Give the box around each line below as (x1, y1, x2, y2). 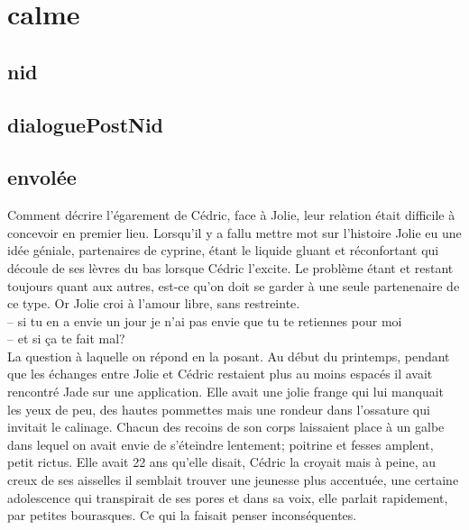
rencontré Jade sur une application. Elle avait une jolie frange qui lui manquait (7, 382, 445, 401)
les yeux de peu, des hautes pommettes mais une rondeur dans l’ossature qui (7, 399, 430, 418)
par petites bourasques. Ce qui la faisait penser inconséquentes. (7, 506, 357, 525)
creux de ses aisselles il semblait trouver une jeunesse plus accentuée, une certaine (7, 471, 459, 489)
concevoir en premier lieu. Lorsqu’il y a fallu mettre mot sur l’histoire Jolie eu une (7, 223, 462, 242)
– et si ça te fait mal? (7, 329, 125, 348)
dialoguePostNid (7, 110, 164, 138)
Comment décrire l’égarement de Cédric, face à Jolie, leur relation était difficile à (7, 206, 455, 224)
